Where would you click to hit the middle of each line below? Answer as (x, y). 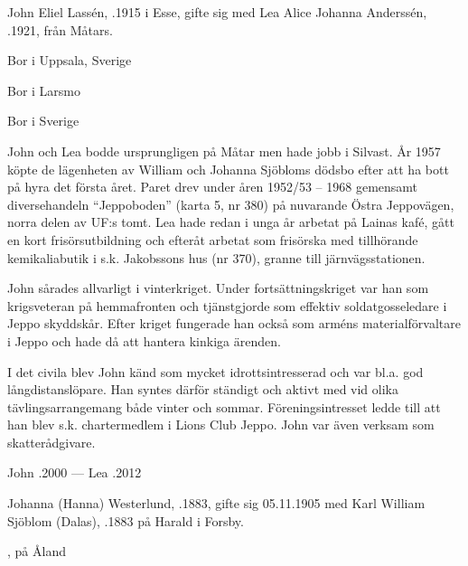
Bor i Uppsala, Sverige (70, 60)
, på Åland (37, 551)
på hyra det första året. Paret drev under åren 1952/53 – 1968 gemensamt (213, 187)
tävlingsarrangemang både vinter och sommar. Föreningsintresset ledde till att (224, 406)
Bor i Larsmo (44, 90)
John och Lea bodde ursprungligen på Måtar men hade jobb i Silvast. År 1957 (224, 151)
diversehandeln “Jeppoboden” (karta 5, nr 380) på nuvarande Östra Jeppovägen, (231, 204)
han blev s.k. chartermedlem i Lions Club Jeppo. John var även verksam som (221, 424)
